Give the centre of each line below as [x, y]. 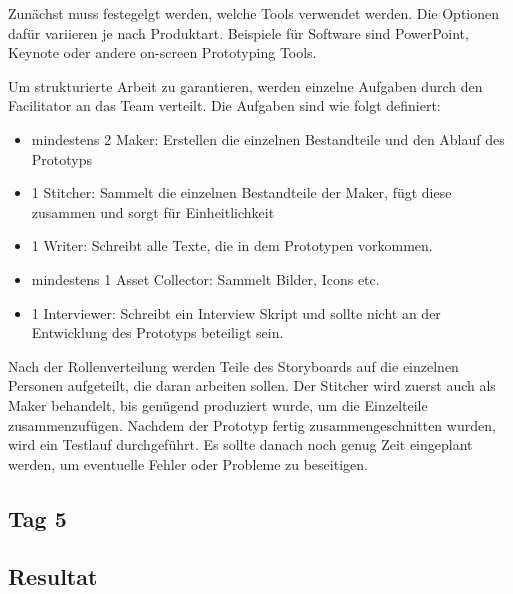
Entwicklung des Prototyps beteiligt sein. [157, 332]
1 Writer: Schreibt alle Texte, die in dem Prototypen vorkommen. [232, 245]
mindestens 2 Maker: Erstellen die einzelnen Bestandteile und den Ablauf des [268, 138]
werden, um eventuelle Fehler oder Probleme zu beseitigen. [188, 463]
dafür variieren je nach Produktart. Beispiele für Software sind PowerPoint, [238, 32]
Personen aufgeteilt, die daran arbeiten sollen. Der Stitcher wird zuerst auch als [252, 385]
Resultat [53, 576]
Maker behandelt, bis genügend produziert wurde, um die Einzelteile [218, 404]
